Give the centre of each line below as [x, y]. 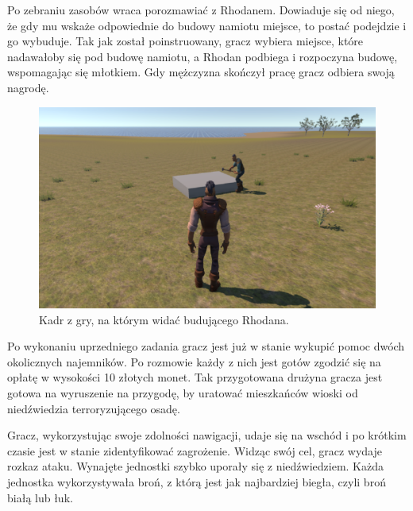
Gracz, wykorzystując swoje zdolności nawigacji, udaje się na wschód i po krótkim [207, 435]
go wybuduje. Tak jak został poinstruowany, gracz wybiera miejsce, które [185, 41]
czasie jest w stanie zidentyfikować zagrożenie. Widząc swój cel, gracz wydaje [195, 450]
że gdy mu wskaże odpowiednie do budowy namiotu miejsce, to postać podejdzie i [207, 25]
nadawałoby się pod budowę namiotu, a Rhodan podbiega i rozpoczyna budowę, [203, 56]
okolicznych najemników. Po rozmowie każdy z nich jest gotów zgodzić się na [194, 361]
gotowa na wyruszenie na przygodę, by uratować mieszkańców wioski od [183, 392]
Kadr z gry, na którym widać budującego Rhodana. [164, 319]
